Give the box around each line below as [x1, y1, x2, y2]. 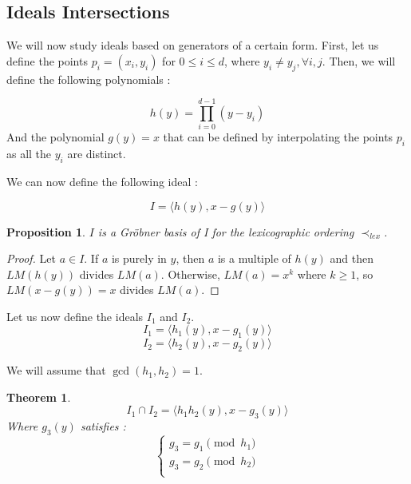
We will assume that [6, 362, 106, 379]
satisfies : [80, 418, 126, 434]
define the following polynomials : [6, 70, 171, 87]
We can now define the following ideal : [6, 173, 198, 189]
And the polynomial [6, 129, 105, 145]
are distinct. [67, 145, 126, 162]
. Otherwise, [160, 265, 220, 282]
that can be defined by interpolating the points [163, 129, 393, 145]
